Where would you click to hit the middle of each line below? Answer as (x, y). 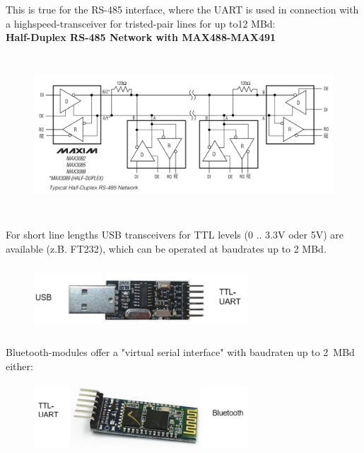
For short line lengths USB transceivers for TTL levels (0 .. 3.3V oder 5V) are (175, 235)
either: (19, 366)
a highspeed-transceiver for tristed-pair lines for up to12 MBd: (141, 23)
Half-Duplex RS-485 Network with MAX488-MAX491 (141, 37)
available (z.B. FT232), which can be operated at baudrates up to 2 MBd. (166, 248)
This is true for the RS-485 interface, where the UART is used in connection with (182, 9)
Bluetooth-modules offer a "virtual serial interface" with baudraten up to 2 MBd (180, 352)
